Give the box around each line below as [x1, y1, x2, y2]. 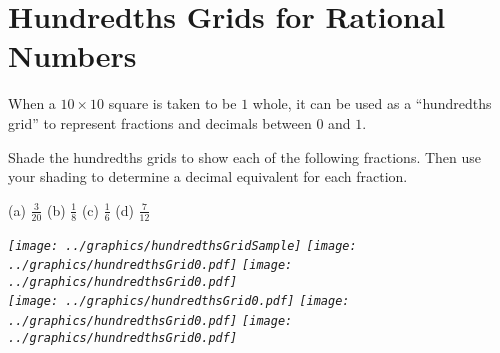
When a [8, 93, 56, 114]
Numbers [8, 35, 137, 76]
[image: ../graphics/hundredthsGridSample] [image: [8, 238, 357, 253]
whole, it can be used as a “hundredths [252, 93, 492, 114]
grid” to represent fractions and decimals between [8, 112, 312, 133]
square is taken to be [108, 93, 237, 114]
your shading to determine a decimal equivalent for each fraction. [8, 166, 408, 187]
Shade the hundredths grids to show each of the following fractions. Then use [8, 146, 482, 167]
